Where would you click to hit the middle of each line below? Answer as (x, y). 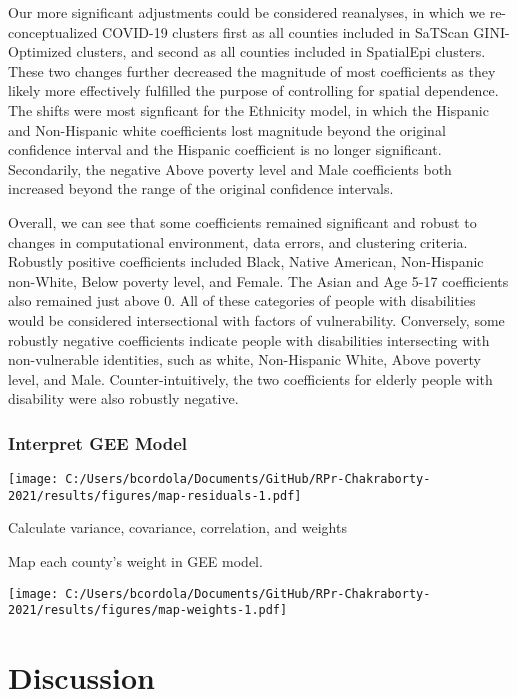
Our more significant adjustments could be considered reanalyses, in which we (246, 12)
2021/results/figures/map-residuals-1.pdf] (155, 495)
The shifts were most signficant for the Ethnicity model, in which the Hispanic (248, 109)
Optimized (40, 51)
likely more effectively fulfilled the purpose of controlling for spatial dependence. (253, 90)
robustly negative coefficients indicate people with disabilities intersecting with (249, 339)
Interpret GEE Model (98, 442)
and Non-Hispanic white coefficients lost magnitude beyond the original (227, 129)
